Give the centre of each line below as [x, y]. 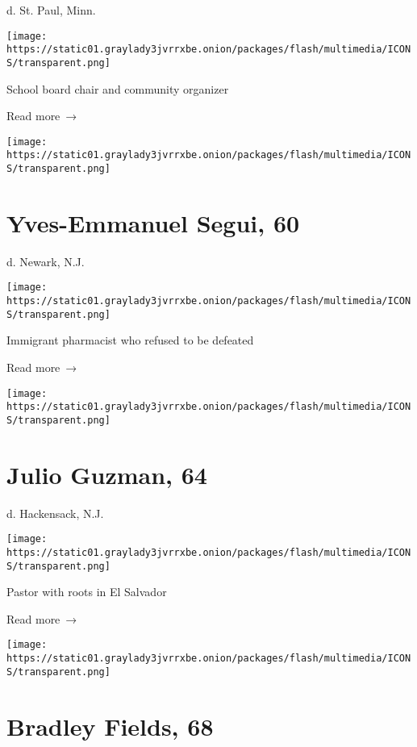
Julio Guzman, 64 [107, 474]
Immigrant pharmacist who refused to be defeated [130, 340]
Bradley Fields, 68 [110, 726]
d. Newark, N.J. [46, 261]
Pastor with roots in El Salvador [87, 592]
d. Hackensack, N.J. [55, 513]
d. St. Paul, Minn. [51, 10]
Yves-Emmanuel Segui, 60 [153, 222]
